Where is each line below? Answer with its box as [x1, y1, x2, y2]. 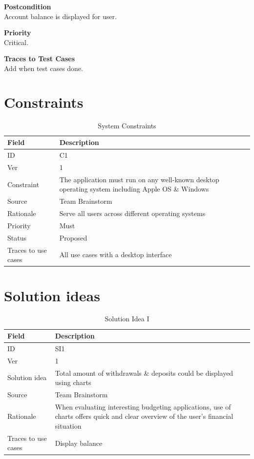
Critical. [4, 37, 28, 47]
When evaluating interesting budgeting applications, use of [55, 401, 231, 411]
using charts [55, 377, 91, 387]
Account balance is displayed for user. [4, 11, 117, 21]
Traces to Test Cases [4, 53, 75, 64]
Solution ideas [4, 285, 100, 305]
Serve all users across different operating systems [59, 208, 206, 218]
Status [7, 232, 26, 242]
